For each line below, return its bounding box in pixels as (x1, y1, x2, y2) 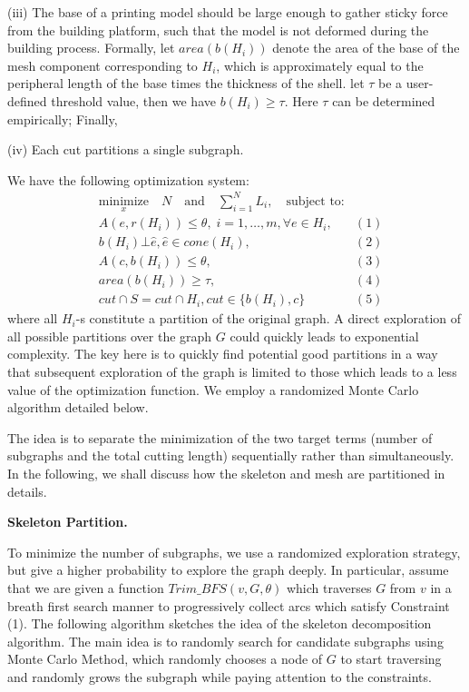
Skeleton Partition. (7, 512, 128, 531)
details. (7, 481, 47, 500)
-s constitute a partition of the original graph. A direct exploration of (75, 309, 462, 328)
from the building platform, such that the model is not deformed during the (7, 20, 429, 39)
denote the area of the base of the (272, 38, 460, 57)
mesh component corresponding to (7, 55, 198, 74)
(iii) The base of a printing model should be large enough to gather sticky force (7, 3, 448, 21)
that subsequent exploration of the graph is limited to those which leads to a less (7, 362, 457, 381)
